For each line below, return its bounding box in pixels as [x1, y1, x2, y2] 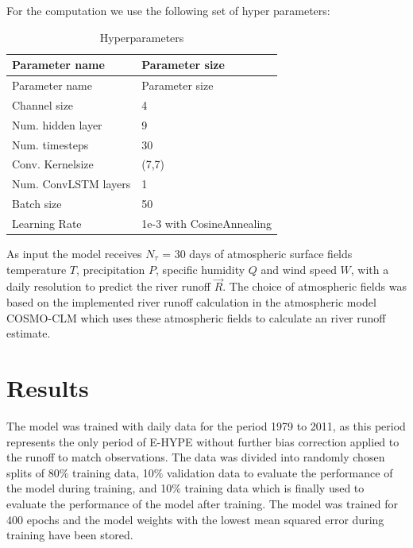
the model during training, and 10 [6, 480, 172, 496]
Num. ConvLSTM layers [12, 176, 131, 192]
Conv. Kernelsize [12, 156, 94, 172]
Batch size [12, 195, 62, 212]
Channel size [12, 96, 74, 113]
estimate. [6, 325, 51, 342]
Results [6, 372, 89, 403]
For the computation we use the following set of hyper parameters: [6, 2, 330, 18]
